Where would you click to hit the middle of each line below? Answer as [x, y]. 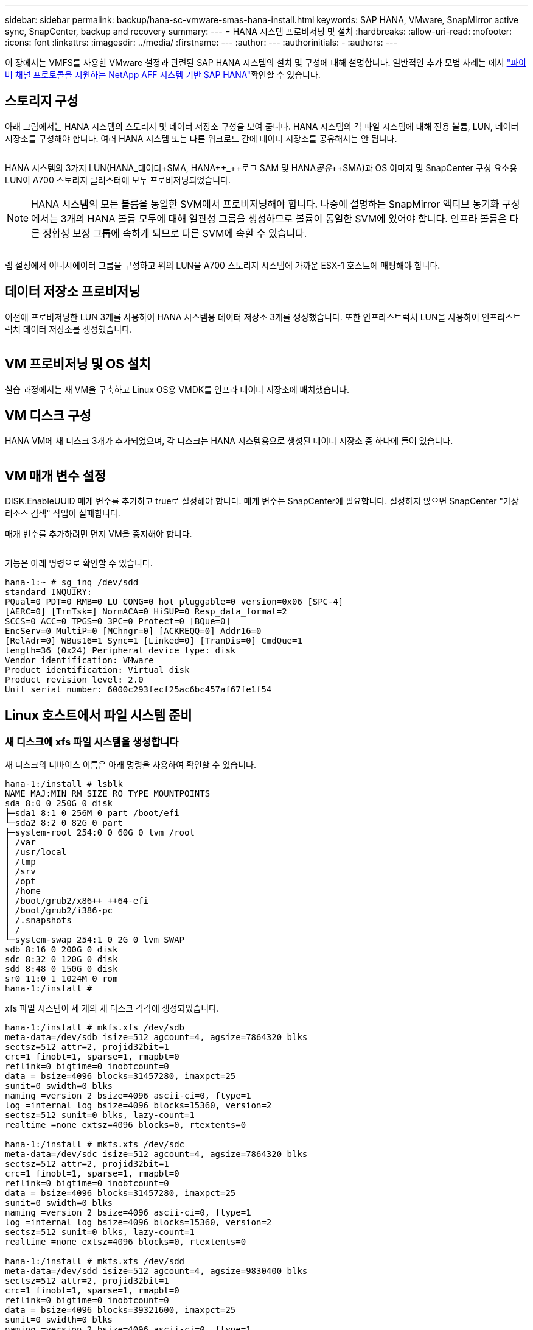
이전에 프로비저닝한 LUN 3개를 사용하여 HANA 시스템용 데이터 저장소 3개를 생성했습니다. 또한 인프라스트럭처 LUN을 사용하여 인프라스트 [263, 317]
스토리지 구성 [42, 101]
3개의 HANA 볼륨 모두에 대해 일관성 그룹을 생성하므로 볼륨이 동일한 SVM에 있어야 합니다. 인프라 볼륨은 [284, 218]
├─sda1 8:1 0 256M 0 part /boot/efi [92, 813]
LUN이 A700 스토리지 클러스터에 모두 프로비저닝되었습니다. [118, 180]
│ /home [23, 891]
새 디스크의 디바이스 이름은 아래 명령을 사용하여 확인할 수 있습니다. [131, 765]
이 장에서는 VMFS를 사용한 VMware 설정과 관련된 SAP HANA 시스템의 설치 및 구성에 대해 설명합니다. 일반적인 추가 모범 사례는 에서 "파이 [266, 62]
